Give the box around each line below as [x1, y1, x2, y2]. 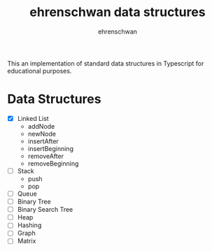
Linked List [17, 114, 49, 122]
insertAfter [27, 137, 59, 145]
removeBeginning [27, 159, 79, 168]
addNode [27, 122, 55, 130]
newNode [27, 129, 56, 138]
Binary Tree [17, 197, 51, 206]
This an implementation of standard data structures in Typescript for [7, 59, 204, 67]
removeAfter [27, 152, 64, 160]
